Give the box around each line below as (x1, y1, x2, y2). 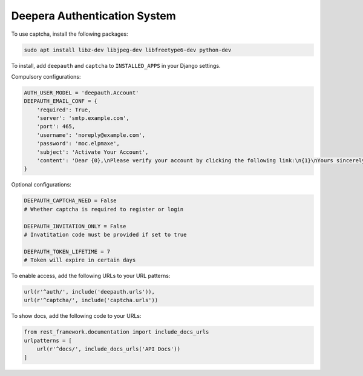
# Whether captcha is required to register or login (24, 206, 184, 213)
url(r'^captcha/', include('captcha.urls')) (24, 297, 159, 304)
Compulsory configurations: (11, 73, 81, 80)
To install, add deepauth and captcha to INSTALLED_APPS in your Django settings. (11, 62, 221, 69)
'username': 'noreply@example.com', (36, 131, 145, 139)
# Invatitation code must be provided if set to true (24, 231, 187, 238)
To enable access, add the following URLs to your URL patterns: (11, 272, 171, 280)
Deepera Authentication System (11, 9, 177, 22)
